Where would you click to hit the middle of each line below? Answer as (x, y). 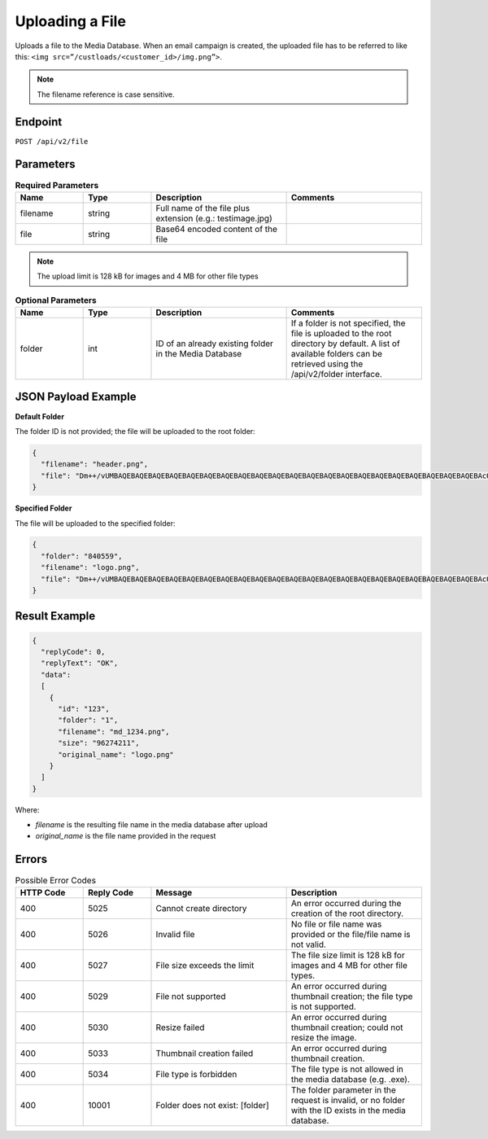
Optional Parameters (56, 300)
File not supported (191, 996)
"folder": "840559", (82, 556)
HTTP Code (43, 892)
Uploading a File (70, 21)
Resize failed (180, 1027)
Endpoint (39, 122)
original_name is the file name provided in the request (126, 836)
